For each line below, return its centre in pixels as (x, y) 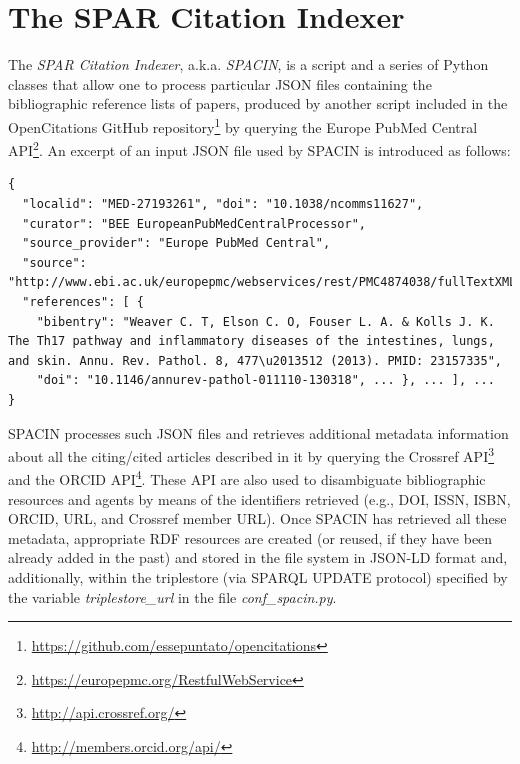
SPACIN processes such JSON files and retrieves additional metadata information (258, 432)
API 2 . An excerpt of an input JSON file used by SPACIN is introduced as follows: (259, 148)
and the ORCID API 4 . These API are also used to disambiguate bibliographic (247, 478)
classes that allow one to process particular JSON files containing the (220, 83)
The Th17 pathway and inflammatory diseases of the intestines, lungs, (251, 341)
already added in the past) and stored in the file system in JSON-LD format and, (258, 557)
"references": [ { (83, 301)
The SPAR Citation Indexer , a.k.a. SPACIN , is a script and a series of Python (248, 64)
